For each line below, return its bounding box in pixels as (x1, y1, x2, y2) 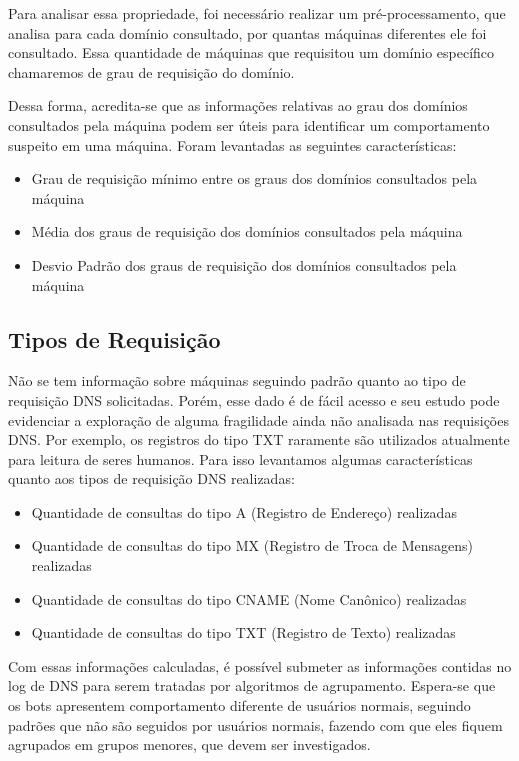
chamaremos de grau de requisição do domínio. (8, 61, 295, 82)
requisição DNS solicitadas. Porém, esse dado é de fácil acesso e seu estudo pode (8, 389, 500, 410)
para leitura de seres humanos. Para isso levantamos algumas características (8, 448, 473, 469)
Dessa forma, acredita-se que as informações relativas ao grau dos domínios (8, 95, 468, 116)
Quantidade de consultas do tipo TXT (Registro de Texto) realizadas (31, 622, 456, 643)
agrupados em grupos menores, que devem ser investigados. (8, 734, 371, 755)
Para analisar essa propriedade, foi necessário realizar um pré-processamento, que (8, 3, 506, 23)
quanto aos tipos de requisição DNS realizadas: (8, 468, 295, 489)
